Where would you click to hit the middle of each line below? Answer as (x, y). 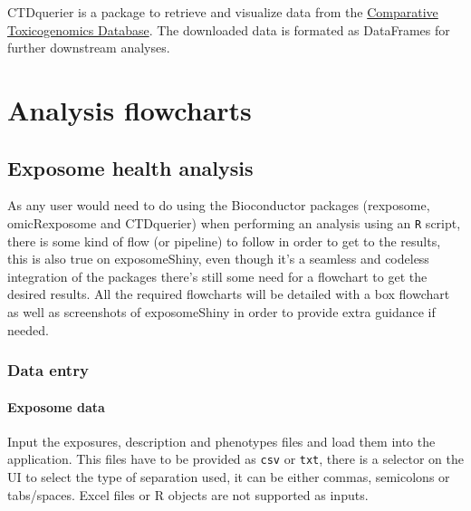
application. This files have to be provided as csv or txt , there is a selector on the (235, 459)
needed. (28, 329)
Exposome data (56, 406)
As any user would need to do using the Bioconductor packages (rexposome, (219, 205)
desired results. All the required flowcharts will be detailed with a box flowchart (229, 294)
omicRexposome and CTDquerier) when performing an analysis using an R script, (234, 222)
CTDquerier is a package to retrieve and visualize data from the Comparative (223, 12)
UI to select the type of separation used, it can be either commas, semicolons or (229, 477)
